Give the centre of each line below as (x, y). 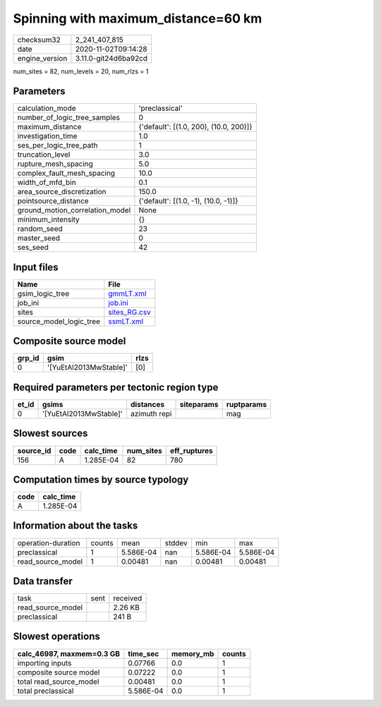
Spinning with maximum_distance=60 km (138, 18)
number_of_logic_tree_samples (68, 118)
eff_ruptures (191, 451)
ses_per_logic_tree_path (58, 145)
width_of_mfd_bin (47, 182)
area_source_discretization (62, 192)
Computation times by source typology (101, 479)
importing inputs (44, 663)
